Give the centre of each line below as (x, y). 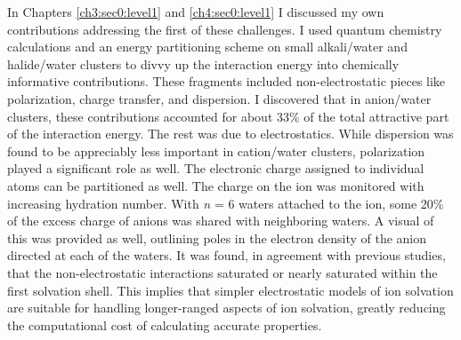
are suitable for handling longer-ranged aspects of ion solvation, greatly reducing (226, 308)
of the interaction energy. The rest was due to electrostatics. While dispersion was (230, 134)
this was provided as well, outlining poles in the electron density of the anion (217, 237)
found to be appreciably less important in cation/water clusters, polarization (216, 150)
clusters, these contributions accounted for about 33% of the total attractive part (228, 116)
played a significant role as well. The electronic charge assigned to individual (216, 168)
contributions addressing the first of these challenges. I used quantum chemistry (225, 29)
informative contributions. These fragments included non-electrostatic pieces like (226, 81)
